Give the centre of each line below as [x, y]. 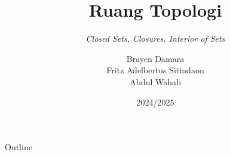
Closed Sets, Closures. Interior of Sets [155, 38]
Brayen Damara [155, 58]
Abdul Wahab [155, 81]
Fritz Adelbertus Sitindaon [155, 70]
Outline [19, 147]
